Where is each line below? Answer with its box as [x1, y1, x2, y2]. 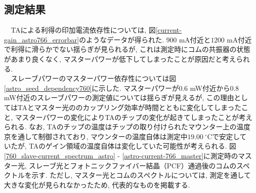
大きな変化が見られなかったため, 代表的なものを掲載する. [4, 179, 190, 190]
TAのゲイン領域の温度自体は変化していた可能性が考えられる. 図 [29, 141, 236, 151]
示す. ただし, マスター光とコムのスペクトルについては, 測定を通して [31, 170, 251, 180]
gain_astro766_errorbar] [4, 34, 79, 44]
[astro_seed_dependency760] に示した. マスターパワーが [4, 82, 179, 93]
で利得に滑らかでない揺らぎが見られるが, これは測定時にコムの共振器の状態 [4, 44, 251, 54]
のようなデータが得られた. [79, 34, 164, 44]
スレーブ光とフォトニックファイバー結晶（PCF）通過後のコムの [29, 160, 237, 170]
